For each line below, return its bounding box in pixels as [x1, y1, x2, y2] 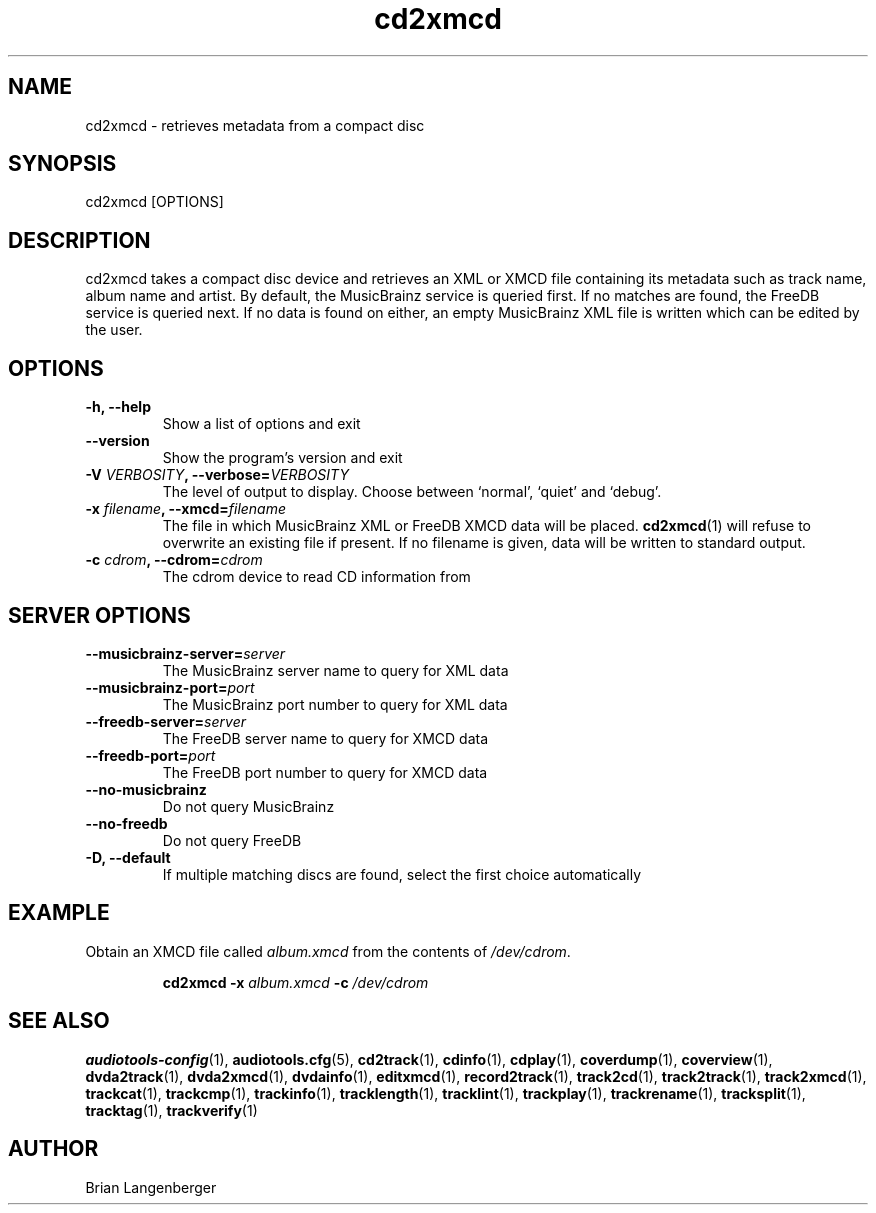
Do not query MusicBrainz [162, 797, 335, 815]
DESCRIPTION [8, 227, 151, 253]
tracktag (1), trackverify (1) [85, 1101, 258, 1119]
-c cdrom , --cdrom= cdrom [85, 551, 263, 569]
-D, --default [85, 848, 171, 866]
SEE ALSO [8, 1008, 110, 1034]
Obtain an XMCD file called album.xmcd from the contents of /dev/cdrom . [85, 942, 571, 960]
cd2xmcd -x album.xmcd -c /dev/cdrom [162, 973, 429, 991]
